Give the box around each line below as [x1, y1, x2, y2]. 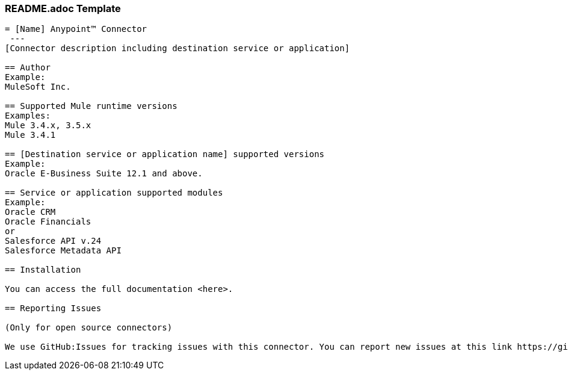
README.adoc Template [5, 2, 121, 14]
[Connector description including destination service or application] [5, 43, 350, 54]
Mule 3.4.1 [5, 130, 56, 140]
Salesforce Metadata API [5, 246, 122, 256]
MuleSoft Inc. [5, 82, 71, 92]
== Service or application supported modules [5, 188, 223, 198]
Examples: [5, 111, 51, 121]
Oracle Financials [5, 217, 91, 227]
